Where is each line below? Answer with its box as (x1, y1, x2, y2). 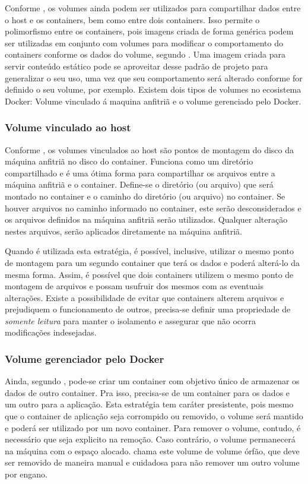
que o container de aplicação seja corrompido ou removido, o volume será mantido (5, 410, 303, 422)
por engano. (5, 468, 48, 480)
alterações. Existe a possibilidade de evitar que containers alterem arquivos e (5, 291, 284, 303)
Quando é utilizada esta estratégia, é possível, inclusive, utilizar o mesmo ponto (5, 245, 294, 257)
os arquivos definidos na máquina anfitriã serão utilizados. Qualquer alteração (5, 213, 288, 226)
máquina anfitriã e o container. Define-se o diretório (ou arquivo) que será (5, 178, 274, 191)
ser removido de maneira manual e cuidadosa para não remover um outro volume (5, 456, 300, 469)
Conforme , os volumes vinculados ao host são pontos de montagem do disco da (5, 143, 294, 156)
